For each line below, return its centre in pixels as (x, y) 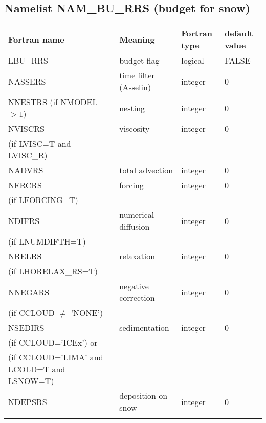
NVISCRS (26, 129)
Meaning (137, 39)
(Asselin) (135, 87)
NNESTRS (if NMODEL (53, 102)
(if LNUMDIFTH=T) (47, 241)
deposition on (143, 396)
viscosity (135, 129)
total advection (146, 170)
